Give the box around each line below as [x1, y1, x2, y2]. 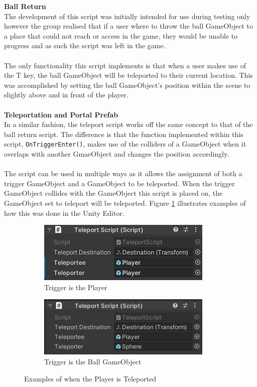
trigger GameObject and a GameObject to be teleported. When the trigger [4, 178, 235, 188]
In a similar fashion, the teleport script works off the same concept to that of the [4, 119, 253, 130]
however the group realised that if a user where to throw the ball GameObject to [4, 21, 253, 31]
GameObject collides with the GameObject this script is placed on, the [4, 188, 223, 198]
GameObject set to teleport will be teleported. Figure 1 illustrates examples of [4, 197, 246, 208]
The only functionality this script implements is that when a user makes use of [4, 60, 246, 70]
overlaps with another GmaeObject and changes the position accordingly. [4, 148, 229, 159]
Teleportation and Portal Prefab [4, 109, 118, 119]
